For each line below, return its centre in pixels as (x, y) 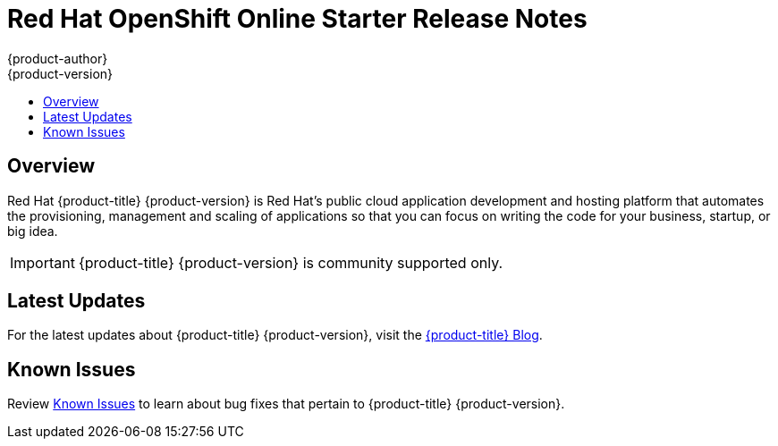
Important (42, 262)
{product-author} (58, 58)
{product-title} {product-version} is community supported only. (291, 262)
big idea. (33, 231)
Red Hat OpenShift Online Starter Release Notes (297, 19)
